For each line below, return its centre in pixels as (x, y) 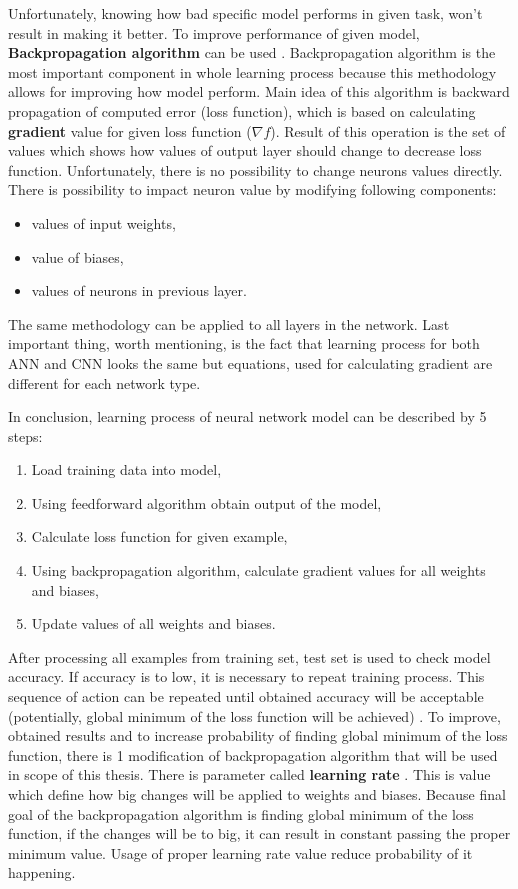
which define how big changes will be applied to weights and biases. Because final (257, 794)
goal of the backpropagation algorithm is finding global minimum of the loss (241, 813)
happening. (42, 872)
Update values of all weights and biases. (153, 623)
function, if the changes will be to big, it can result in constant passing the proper (259, 833)
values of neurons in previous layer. (139, 290)
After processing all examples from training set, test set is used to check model (249, 656)
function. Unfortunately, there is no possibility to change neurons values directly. (255, 169)
